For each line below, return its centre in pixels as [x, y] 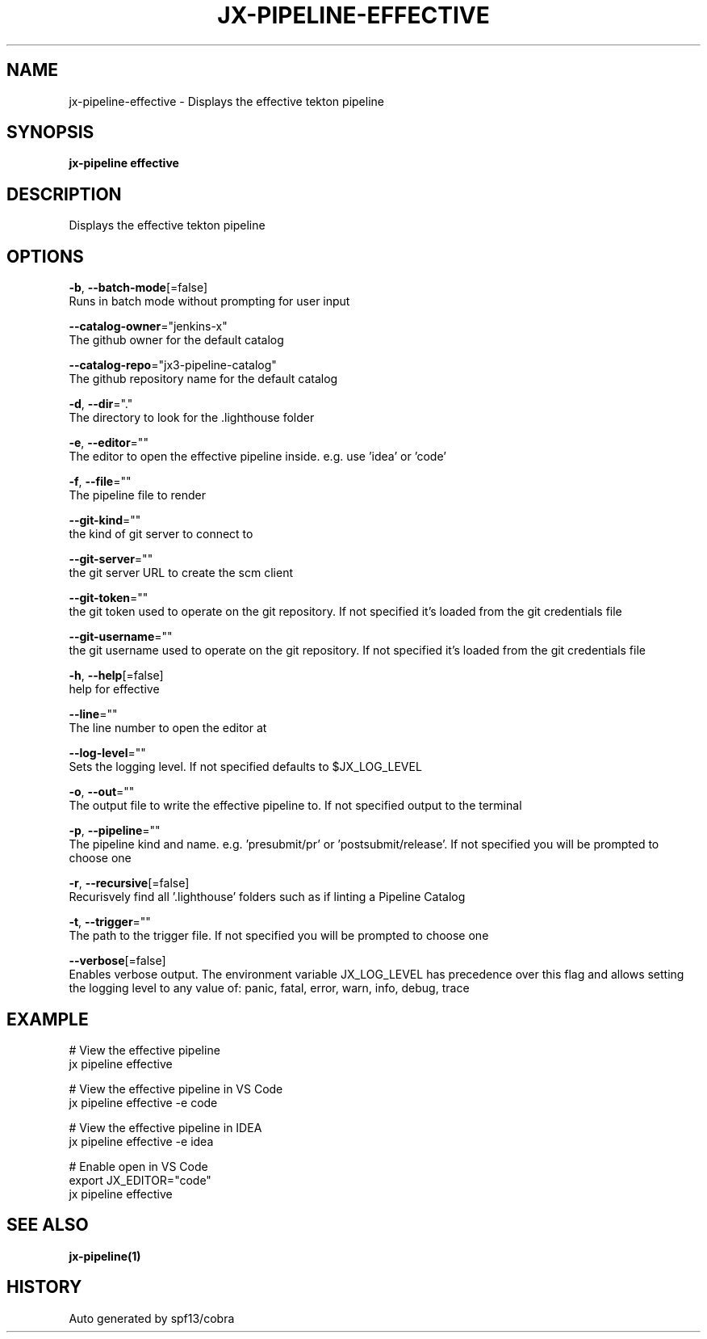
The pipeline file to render [137, 495]
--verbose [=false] [117, 961]
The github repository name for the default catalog [203, 379]
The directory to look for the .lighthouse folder [192, 418]
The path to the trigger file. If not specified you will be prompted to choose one [279, 936]
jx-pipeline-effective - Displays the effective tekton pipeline [226, 101]
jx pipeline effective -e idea [141, 1141]
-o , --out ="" [102, 792]
